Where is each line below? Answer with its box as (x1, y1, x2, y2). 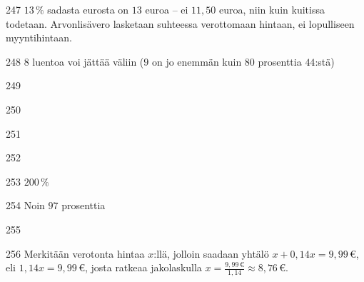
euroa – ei (145, 2, 188, 16)
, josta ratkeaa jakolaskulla (84, 260, 202, 275)
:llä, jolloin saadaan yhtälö (153, 246, 269, 261)
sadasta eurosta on (47, 2, 129, 16)
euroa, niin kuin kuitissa (218, 2, 325, 16)
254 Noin (6, 198, 45, 213)
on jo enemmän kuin (151, 54, 242, 69)
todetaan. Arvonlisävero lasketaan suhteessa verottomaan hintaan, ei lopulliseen (6, 16, 355, 31)
